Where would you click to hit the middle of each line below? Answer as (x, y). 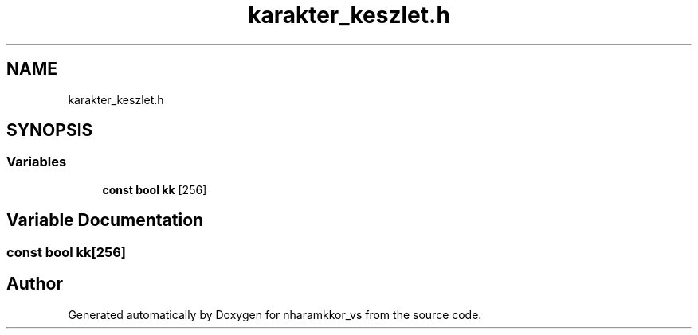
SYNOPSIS (50, 130)
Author (35, 284)
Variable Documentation (105, 220)
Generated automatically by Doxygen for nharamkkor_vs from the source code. (275, 314)
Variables (37, 162)
